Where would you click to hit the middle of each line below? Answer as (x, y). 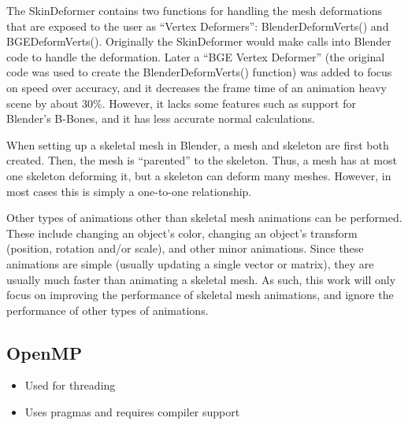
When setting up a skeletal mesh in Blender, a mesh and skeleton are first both (198, 144)
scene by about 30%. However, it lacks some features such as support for (181, 103)
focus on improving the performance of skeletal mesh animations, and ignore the (200, 295)
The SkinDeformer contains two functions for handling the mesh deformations (195, 10)
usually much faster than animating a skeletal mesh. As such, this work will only (201, 279)
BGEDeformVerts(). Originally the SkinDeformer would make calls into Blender (199, 41)
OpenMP (45, 352)
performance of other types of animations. (108, 310)
